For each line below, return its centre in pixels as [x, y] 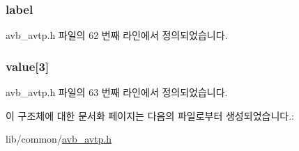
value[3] [28, 66]
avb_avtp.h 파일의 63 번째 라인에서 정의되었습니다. [117, 92]
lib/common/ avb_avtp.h [59, 139]
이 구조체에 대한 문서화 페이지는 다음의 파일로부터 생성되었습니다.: [150, 115]
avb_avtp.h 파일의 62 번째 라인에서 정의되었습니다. [117, 35]
